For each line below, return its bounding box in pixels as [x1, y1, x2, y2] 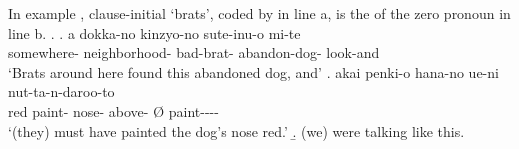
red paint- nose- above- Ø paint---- [8, 100, 219, 121]
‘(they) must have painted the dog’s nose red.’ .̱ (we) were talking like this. [8, 120, 465, 141]
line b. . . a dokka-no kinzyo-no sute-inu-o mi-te [8, 22, 301, 43]
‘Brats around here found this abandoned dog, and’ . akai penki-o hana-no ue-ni [8, 61, 499, 82]
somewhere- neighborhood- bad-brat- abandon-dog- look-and [8, 42, 380, 63]
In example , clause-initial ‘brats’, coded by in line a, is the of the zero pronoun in [8, 3, 511, 23]
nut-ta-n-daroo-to [8, 81, 115, 102]
